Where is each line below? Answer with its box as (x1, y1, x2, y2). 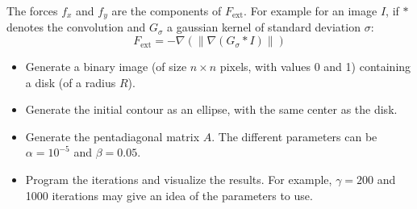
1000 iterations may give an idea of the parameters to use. (25, 186, 313, 203)
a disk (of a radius (25, 73, 116, 90)
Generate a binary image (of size (25, 58, 187, 75)
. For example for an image (244, 2, 377, 19)
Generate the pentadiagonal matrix (25, 127, 200, 144)
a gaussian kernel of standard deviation (167, 19, 361, 36)
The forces (6, 2, 58, 19)
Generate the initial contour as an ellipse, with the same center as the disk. (25, 101, 398, 118)
